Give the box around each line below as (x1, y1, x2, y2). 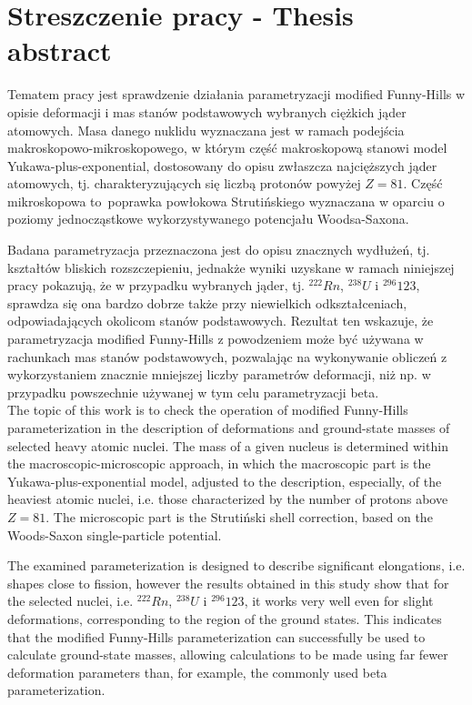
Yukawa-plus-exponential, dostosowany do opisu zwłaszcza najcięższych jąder (7, 156, 437, 175)
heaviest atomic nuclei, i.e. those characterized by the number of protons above (7, 489, 448, 509)
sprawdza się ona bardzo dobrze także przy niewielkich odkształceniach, (7, 293, 407, 312)
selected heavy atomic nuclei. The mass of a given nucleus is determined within (7, 436, 448, 455)
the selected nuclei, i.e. (7, 591, 134, 610)
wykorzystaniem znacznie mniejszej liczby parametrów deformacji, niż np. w (7, 365, 431, 384)
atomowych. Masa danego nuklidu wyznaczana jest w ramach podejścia (7, 120, 405, 139)
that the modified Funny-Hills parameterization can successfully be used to (7, 627, 426, 646)
